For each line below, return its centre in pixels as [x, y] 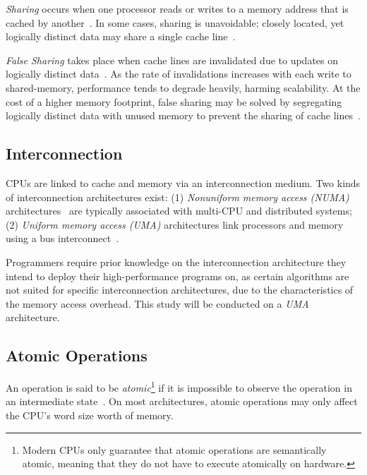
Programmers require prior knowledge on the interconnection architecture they [176, 261]
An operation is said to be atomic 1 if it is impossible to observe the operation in [179, 386]
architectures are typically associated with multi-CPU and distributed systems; [179, 211]
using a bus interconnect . [62, 238]
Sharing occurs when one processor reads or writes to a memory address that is [177, 8]
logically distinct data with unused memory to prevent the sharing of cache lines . [183, 115]
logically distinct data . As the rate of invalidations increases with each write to [179, 74]
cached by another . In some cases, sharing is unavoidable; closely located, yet [175, 22]
